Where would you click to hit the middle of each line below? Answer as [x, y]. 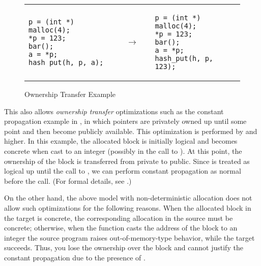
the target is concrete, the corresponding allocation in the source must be [119, 218]
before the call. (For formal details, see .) [68, 180]
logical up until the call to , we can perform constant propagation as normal [123, 171]
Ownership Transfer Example [70, 94]
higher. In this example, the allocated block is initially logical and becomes [121, 141]
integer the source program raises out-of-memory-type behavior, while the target [129, 237]
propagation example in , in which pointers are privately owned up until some [125, 121]
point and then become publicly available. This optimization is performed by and [131, 131]
